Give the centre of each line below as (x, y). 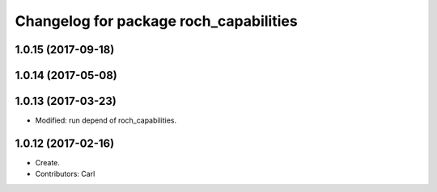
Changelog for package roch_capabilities (157, 21)
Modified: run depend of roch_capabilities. (106, 120)
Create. (48, 163)
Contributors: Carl (65, 174)
